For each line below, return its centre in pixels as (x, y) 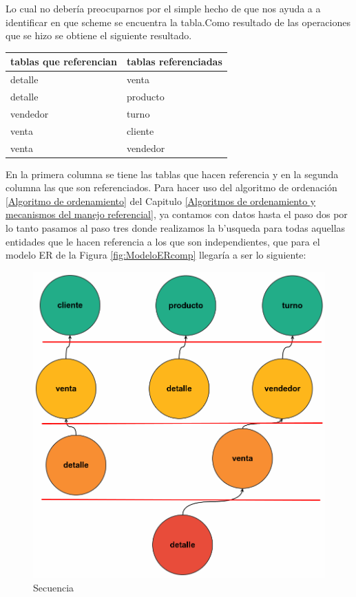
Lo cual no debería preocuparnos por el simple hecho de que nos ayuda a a (163, 8)
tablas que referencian (64, 62)
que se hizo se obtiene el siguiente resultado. (99, 35)
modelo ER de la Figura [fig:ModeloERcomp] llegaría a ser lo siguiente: (156, 255)
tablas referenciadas (174, 62)
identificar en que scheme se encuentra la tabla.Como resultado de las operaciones (178, 22)
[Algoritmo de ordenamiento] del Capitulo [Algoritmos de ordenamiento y (161, 200)
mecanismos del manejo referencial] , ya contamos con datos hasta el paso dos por (177, 214)
